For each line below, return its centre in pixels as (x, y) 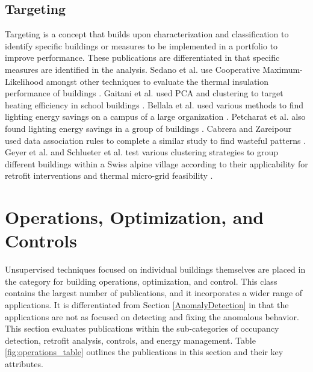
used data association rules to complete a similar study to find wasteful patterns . (156, 140)
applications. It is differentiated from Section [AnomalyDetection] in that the (147, 305)
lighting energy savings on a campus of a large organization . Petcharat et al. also (155, 116)
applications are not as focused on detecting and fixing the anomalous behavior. (152, 316)
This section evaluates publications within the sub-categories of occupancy (142, 328)
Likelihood (24, 81)
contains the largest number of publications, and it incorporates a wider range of (154, 293)
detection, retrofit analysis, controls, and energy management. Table (130, 340)
